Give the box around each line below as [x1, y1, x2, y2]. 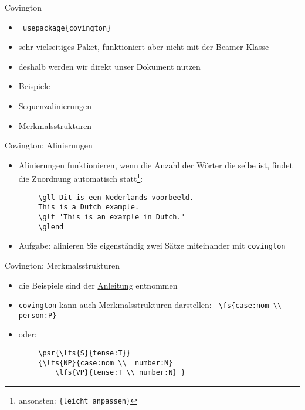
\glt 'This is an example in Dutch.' [38, 212, 185, 221]
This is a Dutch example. [38, 203, 140, 212]
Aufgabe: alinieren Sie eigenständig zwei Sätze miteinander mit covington [18, 239, 286, 252]
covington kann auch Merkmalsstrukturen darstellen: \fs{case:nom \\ [18, 299, 282, 311]
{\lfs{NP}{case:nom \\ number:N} [38, 358, 173, 367]
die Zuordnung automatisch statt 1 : [18, 171, 143, 185]
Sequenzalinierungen [18, 100, 91, 112]
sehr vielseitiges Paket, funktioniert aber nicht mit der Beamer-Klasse [18, 40, 269, 53]
